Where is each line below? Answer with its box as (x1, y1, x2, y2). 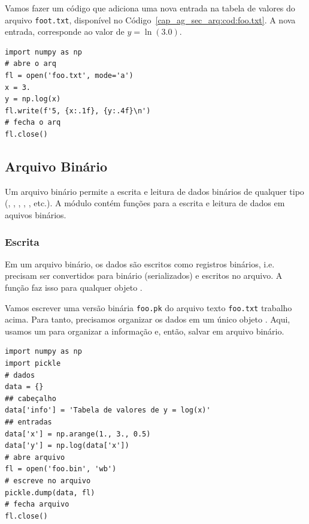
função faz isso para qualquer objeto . (5, 281, 143, 293)
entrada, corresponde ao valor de (5, 25, 125, 38)
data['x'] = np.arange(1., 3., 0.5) (5, 429, 151, 438)
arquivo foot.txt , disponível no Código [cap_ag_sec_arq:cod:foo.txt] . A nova (5, 13, 296, 26)
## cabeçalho (5, 394, 56, 403)
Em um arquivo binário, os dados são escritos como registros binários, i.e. (5, 257, 275, 270)
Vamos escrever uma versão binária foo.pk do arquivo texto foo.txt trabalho (5, 301, 292, 314)
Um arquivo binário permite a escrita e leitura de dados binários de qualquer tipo (5, 185, 304, 197)
